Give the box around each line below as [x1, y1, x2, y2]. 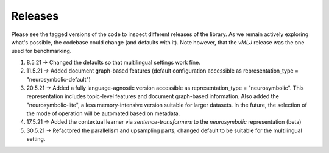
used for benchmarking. [11, 48, 72, 55]
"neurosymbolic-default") [26, 76, 91, 83]
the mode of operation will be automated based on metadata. [26, 110, 180, 117]
